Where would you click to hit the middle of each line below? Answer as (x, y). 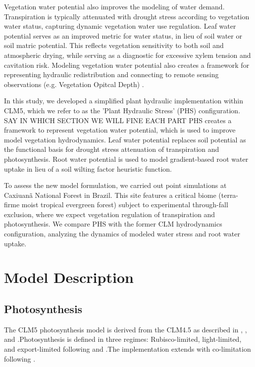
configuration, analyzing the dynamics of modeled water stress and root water (122, 234)
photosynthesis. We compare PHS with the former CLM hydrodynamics (113, 224)
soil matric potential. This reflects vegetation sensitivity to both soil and (114, 45)
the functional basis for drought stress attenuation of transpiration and (112, 149)
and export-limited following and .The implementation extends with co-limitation (127, 349)
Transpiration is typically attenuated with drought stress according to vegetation (127, 16)
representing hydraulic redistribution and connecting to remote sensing (111, 74)
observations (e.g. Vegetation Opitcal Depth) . (74, 84)
